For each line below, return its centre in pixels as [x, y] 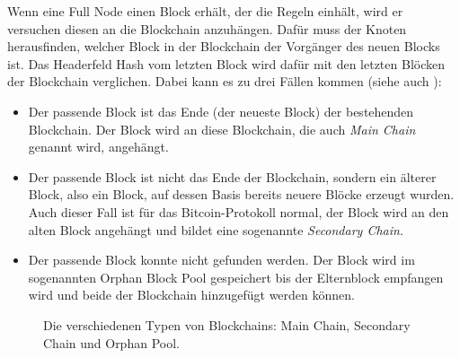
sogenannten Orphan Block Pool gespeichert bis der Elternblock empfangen [236, 277]
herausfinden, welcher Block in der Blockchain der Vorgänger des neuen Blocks [224, 46]
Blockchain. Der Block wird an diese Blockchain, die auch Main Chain [222, 129]
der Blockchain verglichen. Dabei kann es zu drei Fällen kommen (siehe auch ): [225, 81]
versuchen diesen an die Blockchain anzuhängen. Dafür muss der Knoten [207, 28]
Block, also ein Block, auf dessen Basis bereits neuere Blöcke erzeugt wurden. [241, 194]
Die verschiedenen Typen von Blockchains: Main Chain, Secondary [227, 324]
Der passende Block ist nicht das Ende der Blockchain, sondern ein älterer [232, 176]
